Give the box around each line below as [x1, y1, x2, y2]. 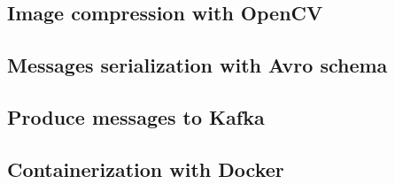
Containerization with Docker [7, 155, 284, 182]
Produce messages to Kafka [7, 103, 265, 130]
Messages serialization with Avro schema [7, 51, 388, 79]
